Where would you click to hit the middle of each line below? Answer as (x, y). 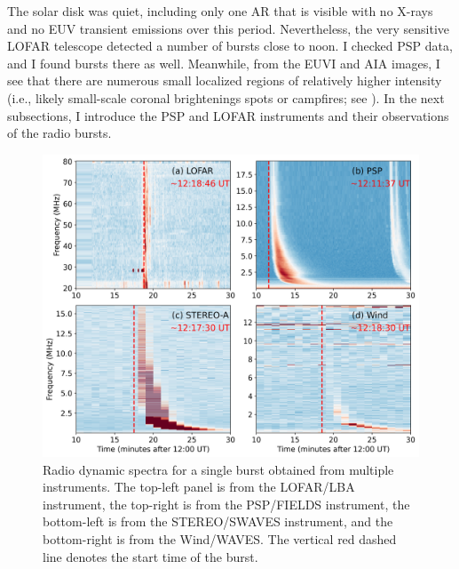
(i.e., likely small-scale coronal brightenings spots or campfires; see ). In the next (226, 97)
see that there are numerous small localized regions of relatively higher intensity (225, 80)
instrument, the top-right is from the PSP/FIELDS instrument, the (226, 504)
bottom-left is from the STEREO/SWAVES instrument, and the (218, 521)
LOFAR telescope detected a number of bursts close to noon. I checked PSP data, (230, 46)
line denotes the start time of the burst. (150, 556)
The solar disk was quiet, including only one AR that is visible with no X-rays (220, 11)
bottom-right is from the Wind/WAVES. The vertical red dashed (220, 539)
